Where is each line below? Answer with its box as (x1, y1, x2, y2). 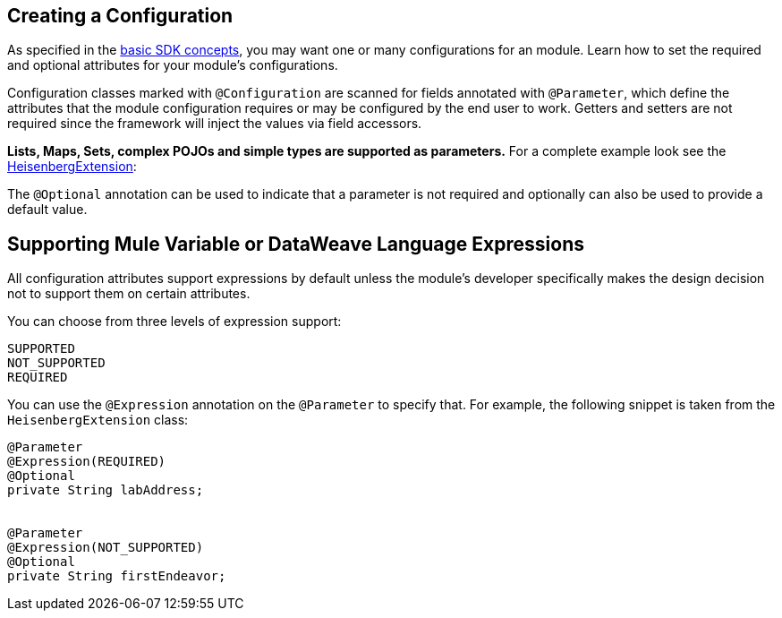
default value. (7, 202, 88, 218)
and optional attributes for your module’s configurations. (7, 57, 338, 73)
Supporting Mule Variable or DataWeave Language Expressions (7, 232, 584, 255)
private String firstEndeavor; (7, 569, 226, 584)
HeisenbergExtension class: (7, 412, 189, 428)
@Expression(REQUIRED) (7, 454, 166, 469)
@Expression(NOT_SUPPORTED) (7, 540, 204, 555)
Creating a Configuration (7, 4, 234, 27)
